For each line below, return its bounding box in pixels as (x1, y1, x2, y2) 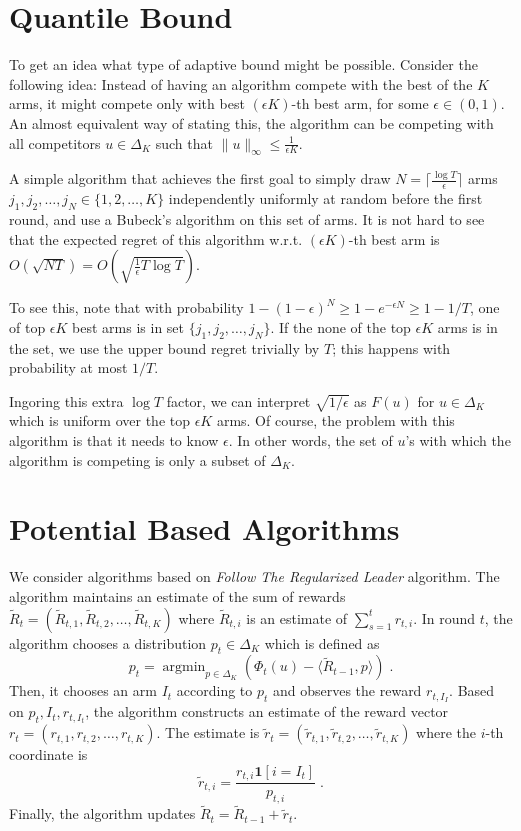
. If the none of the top (270, 316, 411, 337)
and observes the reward (272, 680, 422, 701)
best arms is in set (72, 316, 185, 337)
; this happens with (332, 337, 451, 358)
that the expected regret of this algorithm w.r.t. (9, 228, 303, 249)
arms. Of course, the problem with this (216, 410, 455, 431)
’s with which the (405, 430, 511, 451)
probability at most (9, 357, 128, 378)
